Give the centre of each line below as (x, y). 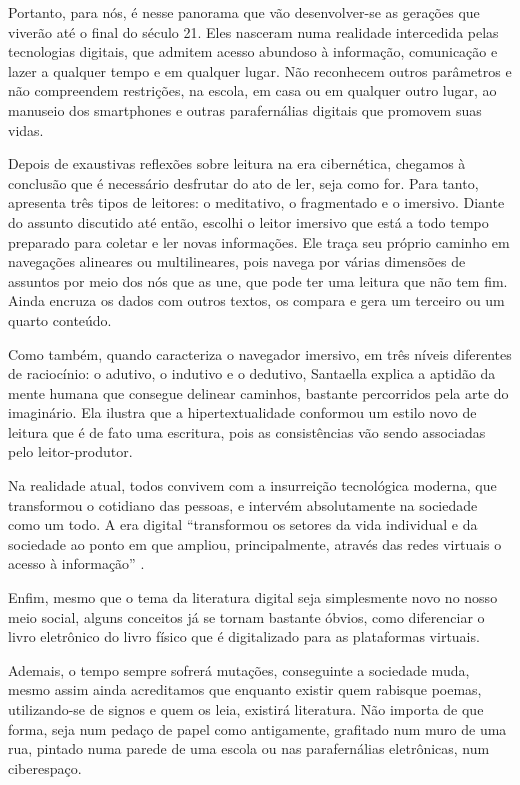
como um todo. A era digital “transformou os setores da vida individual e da (243, 524)
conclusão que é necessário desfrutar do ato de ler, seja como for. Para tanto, (243, 182)
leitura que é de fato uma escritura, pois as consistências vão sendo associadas (247, 431)
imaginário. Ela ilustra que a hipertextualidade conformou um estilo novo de (242, 412)
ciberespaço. (45, 767)
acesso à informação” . (76, 563)
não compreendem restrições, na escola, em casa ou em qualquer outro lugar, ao (252, 90)
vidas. (26, 129)
